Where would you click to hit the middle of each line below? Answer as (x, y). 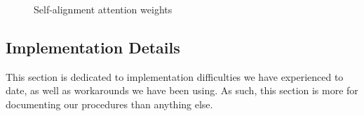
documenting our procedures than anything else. (109, 104)
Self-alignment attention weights (103, 9)
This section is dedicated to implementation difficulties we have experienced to (175, 76)
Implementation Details (93, 47)
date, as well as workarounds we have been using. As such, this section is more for (182, 90)
